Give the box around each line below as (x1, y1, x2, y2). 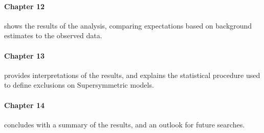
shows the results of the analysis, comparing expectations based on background (4, 20, 252, 31)
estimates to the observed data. (4, 30, 102, 41)
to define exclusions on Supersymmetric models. (4, 79, 154, 90)
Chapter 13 (4, 50, 45, 61)
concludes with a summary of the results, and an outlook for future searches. (4, 119, 245, 129)
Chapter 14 (4, 99, 45, 110)
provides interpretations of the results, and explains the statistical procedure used (4, 69, 260, 80)
